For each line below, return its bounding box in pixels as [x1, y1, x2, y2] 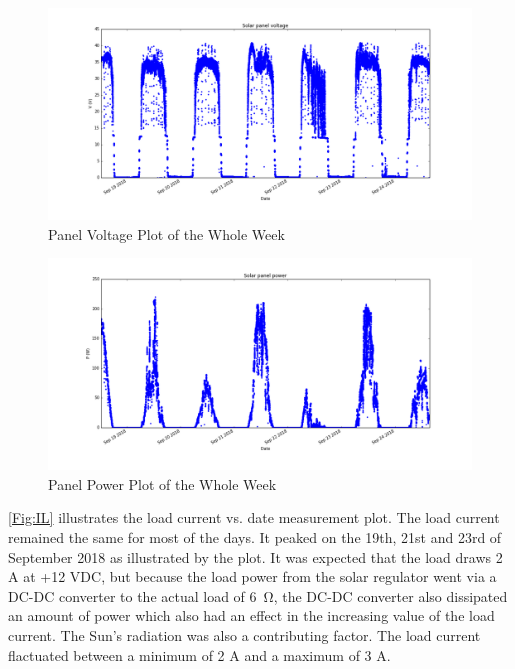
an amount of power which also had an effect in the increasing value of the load [8, 605, 495, 626]
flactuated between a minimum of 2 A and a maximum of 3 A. [8, 644, 391, 665]
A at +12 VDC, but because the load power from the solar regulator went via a [8, 566, 497, 587]
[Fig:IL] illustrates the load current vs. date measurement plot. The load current [8, 507, 500, 528]
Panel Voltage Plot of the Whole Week [48, 223, 285, 244]
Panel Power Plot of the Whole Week [48, 473, 277, 494]
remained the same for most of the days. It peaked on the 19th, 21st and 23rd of [8, 526, 502, 547]
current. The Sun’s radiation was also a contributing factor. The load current [8, 624, 481, 645]
